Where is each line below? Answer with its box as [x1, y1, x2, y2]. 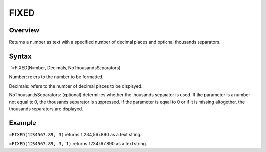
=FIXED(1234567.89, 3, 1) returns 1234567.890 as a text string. [9, 141, 147, 147]
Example [9, 119, 36, 127]
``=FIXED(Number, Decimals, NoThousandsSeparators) [9, 64, 121, 71]
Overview [9, 26, 40, 34]
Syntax [9, 52, 32, 60]
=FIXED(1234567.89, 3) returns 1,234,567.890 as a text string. [9, 131, 142, 137]
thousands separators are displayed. [9, 106, 83, 112]
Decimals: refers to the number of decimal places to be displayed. [9, 83, 143, 89]
